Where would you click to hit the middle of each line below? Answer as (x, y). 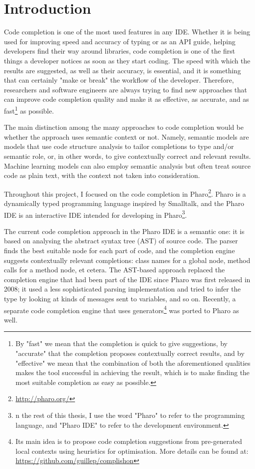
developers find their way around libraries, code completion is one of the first (120, 51)
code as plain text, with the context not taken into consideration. (102, 175)
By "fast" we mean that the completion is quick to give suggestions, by (121, 343)
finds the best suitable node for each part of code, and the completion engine (119, 250)
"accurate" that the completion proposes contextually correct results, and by (130, 353)
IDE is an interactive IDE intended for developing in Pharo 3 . (96, 214)
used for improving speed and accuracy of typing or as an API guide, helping (120, 41)
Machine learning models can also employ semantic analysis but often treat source (127, 165)
